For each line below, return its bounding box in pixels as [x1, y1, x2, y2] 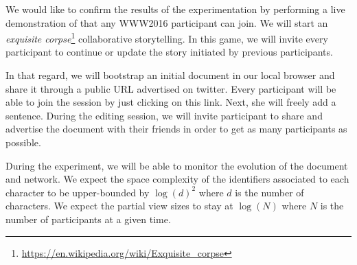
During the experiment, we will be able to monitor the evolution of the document [5, 158, 348, 172]
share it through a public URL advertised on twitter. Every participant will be [5, 81, 336, 95]
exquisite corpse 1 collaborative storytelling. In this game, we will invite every [5, 30, 328, 45]
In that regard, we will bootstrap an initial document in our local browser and [5, 68, 335, 82]
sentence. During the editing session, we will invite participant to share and [5, 108, 323, 122]
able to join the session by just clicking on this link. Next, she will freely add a [5, 95, 336, 109]
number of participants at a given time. [5, 211, 171, 226]
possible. [5, 135, 41, 149]
